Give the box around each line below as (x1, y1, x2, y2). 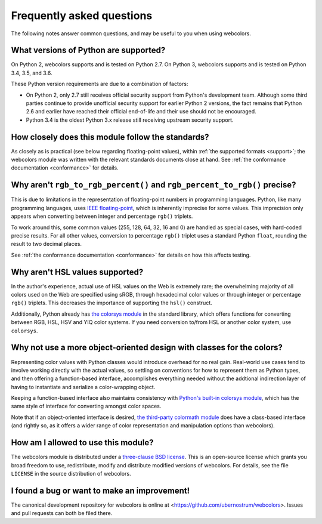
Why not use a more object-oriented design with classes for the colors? (11, 343, 283, 353)
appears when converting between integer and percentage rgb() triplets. (11, 212, 193, 220)
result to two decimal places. (11, 241, 82, 248)
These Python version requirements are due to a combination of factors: (11, 81, 188, 88)
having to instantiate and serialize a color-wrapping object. (11, 383, 156, 390)
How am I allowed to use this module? (11, 437, 154, 448)
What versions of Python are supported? (11, 45, 166, 56)
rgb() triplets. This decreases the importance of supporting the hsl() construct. (11, 299, 213, 307)
